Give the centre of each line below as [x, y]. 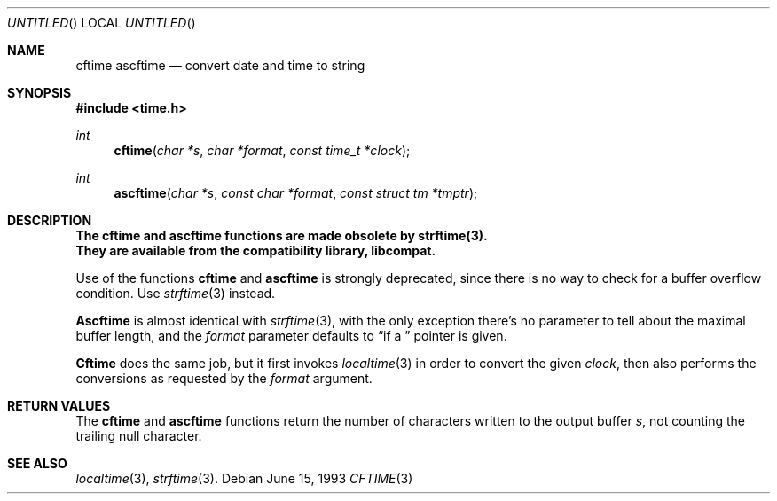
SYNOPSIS [39, 93]
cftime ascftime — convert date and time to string [220, 65]
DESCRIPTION [50, 220]
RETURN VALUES [59, 406]
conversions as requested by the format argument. [224, 378]
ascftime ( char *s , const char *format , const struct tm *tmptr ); [296, 193]
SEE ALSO [37, 463]
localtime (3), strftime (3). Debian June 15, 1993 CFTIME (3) [244, 478]
